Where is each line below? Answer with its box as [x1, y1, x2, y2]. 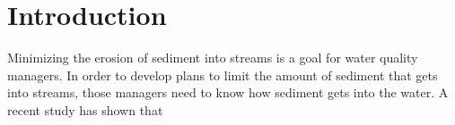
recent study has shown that [7, 100, 163, 119]
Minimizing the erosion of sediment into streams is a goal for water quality [7, 48, 418, 67]
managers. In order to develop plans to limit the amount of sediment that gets [7, 65, 438, 84]
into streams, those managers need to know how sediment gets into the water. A [7, 83, 449, 102]
